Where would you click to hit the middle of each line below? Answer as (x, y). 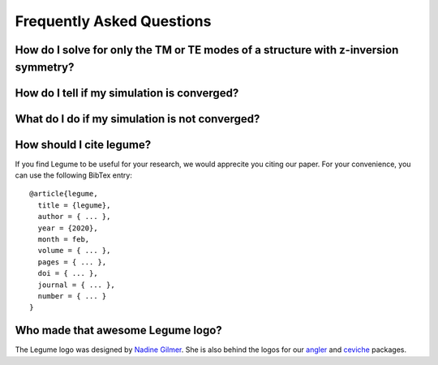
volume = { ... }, (74, 251)
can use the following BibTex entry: (74, 175)
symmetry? (45, 67)
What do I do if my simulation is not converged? (137, 119)
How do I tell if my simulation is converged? (127, 93)
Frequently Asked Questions (113, 21)
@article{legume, (64, 194)
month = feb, (64, 240)
